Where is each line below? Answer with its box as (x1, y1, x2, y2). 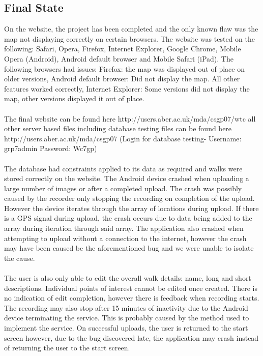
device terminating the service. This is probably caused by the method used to (4, 312, 249, 323)
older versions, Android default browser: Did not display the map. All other (4, 73, 240, 84)
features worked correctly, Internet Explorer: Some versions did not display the (4, 83, 250, 94)
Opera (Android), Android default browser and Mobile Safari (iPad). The (4, 53, 233, 64)
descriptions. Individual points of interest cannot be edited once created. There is (4, 282, 257, 293)
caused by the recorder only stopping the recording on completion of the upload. (4, 193, 255, 203)
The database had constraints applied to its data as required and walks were (4, 163, 243, 173)
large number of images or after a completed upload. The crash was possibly (4, 183, 242, 193)
